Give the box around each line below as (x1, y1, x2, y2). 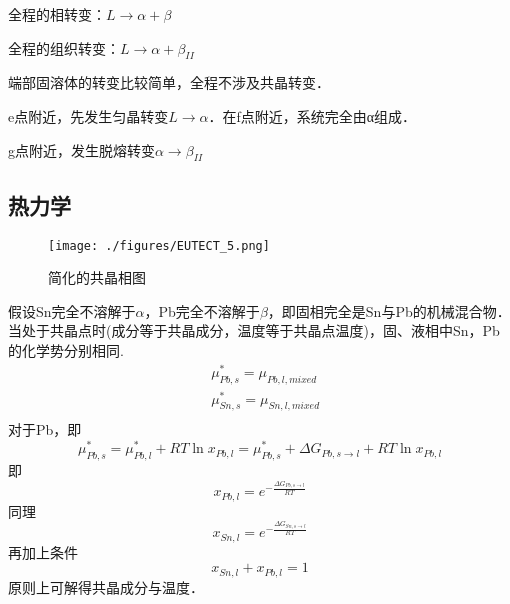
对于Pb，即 (8, 419, 82, 440)
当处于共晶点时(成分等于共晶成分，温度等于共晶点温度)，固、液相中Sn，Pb (8, 320, 500, 341)
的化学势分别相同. (8, 340, 124, 361)
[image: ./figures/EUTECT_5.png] (48, 238, 270, 253)
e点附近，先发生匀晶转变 (8, 105, 169, 126)
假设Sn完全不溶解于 (8, 300, 136, 321)
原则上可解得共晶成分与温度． (8, 576, 204, 597)
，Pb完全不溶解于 (144, 300, 260, 321)
